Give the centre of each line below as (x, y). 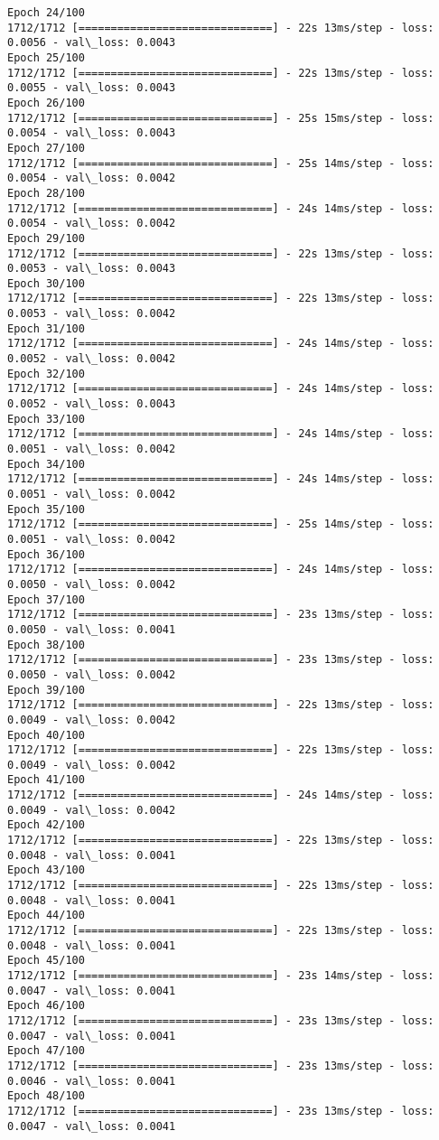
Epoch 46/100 (46, 1006)
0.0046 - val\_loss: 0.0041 (92, 1081)
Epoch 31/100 (46, 328)
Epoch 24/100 (46, 13)
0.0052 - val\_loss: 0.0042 (92, 359)
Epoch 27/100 (46, 148)
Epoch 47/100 (46, 1051)
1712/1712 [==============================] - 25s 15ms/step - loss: (221, 118)
